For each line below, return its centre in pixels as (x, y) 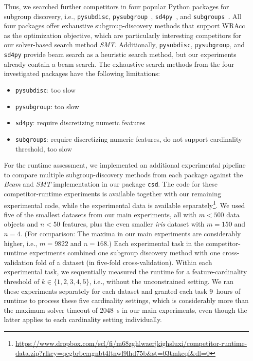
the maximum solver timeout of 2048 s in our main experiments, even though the (126, 310)
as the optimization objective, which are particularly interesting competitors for (123, 35)
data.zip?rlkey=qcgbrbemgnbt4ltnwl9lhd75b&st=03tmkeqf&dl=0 (113, 352)
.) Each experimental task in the (155, 243)
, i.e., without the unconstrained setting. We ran (161, 281)
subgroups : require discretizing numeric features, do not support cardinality (129, 139)
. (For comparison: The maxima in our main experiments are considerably (131, 234)
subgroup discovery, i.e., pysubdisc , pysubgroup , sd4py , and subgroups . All (123, 16)
